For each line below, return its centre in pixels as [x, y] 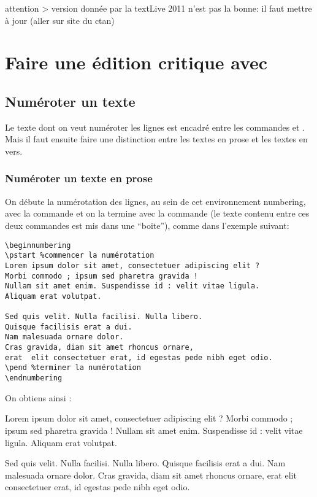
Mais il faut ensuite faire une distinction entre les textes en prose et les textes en [156, 139]
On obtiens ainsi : [38, 397]
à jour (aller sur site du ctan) [60, 20]
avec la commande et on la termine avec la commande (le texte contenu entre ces [157, 213]
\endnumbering [34, 378]
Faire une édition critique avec [136, 62]
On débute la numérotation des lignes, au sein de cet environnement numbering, [155, 201]
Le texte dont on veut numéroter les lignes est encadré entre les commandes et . [155, 127]
